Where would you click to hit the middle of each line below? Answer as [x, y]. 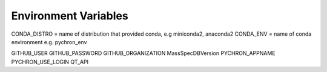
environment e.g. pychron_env [49, 42]
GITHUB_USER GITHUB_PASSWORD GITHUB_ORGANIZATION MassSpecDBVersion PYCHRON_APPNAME [143, 53]
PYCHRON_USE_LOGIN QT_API [50, 62]
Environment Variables [70, 16]
